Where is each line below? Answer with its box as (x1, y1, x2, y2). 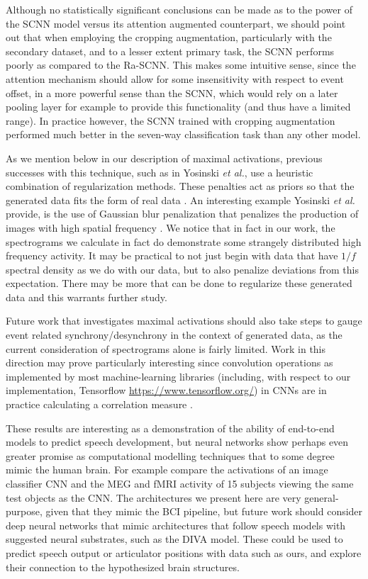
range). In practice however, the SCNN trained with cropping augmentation (6, 113, 335, 128)
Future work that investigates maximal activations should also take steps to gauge (6, 313, 362, 328)
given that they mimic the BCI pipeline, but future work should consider (45, 504, 363, 519)
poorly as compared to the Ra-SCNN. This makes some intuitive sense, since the (6, 57, 356, 72)
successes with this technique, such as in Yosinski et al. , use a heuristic (6, 164, 313, 179)
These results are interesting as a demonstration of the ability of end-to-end (6, 420, 335, 435)
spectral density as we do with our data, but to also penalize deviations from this (6, 262, 359, 276)
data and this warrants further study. (6, 289, 167, 304)
